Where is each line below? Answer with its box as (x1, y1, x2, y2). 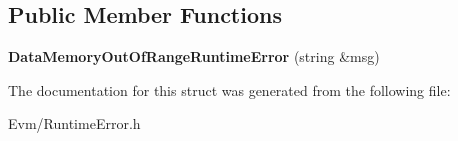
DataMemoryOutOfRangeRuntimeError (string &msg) (8, 46, 380, 67)
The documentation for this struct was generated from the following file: (8, 79, 451, 100)
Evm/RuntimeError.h (8, 113, 141, 134)
